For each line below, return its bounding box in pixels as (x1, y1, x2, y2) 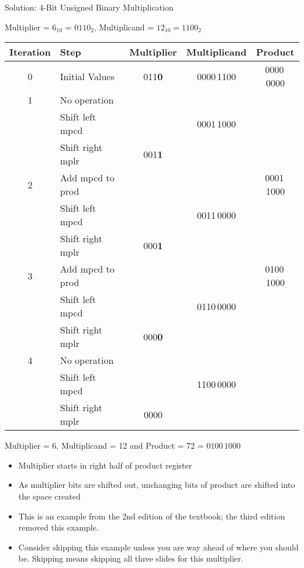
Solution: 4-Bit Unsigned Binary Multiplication (5, 1, 174, 13)
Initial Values (60, 69, 115, 83)
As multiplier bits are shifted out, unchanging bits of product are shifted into (18, 479, 295, 491)
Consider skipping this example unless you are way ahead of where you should (18, 541, 299, 553)
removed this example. (18, 521, 99, 533)
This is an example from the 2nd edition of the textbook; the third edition (18, 510, 285, 522)
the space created (18, 490, 81, 502)
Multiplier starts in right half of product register (18, 459, 192, 471)
